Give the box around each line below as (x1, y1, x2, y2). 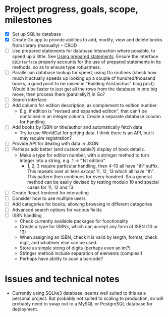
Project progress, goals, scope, (5, 4, 138, 15)
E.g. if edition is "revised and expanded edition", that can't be (19, 108, 147, 114)
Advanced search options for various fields (12, 206, 102, 213)
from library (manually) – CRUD (12, 42, 77, 48)
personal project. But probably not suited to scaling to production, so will (12, 295, 163, 301)
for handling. (19, 119, 46, 125)
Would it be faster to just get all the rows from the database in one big (12, 86, 157, 92)
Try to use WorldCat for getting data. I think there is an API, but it (19, 130, 154, 136)
